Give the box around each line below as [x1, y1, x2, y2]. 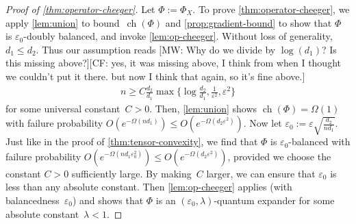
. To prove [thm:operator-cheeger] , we [192, 2, 350, 16]
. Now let [243, 116, 282, 130]
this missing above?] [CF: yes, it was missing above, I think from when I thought [5, 55, 341, 70]
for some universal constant [5, 101, 120, 115]
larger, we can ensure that [206, 166, 316, 180]
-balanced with [288, 134, 351, 149]
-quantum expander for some [214, 192, 335, 207]
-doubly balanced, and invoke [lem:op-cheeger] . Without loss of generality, [23, 29, 333, 43]
